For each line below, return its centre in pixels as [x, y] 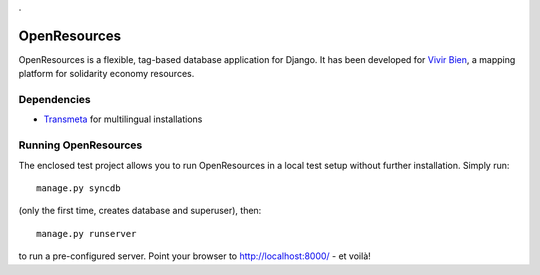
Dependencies [55, 100]
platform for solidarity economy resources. [106, 74]
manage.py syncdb [78, 188]
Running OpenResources [80, 145]
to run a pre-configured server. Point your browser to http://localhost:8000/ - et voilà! [195, 256]
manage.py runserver [86, 233]
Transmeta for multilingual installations [123, 119]
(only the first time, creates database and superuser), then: [140, 211]
